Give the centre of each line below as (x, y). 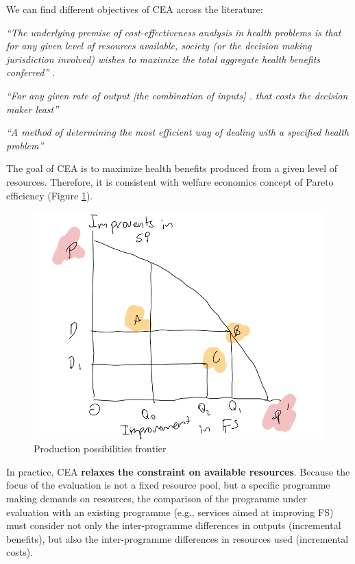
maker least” (33, 109)
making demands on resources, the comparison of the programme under (157, 498)
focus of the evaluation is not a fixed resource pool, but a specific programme (168, 485)
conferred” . (30, 72)
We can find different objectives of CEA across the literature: (135, 9)
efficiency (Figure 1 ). (50, 195)
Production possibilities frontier (100, 449)
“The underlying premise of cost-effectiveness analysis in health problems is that (174, 32)
